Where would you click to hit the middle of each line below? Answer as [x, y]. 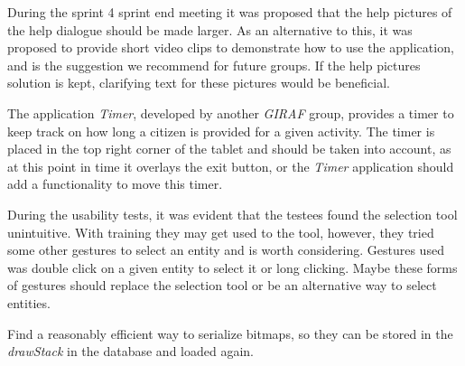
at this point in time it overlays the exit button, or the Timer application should [231, 166]
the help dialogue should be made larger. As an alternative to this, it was [210, 29]
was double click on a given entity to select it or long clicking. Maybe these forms [232, 267]
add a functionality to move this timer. [115, 184]
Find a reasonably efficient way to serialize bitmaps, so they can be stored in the [230, 333]
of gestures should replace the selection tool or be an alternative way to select [222, 285]
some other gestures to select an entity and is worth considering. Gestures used [226, 250]
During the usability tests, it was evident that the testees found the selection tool [232, 214]
